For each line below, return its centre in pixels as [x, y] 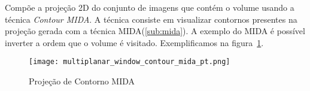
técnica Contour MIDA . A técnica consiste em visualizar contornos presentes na [151, 19]
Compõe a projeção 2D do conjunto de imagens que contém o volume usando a [150, 7]
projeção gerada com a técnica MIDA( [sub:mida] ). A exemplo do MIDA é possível [155, 31]
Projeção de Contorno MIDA [82, 81]
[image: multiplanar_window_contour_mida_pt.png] [130, 62]
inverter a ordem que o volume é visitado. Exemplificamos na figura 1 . [134, 42]
